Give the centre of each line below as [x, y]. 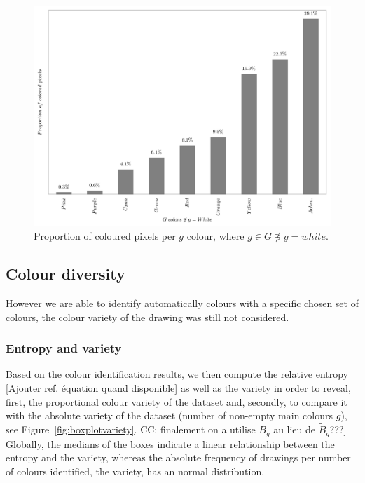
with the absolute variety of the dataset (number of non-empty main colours [170, 415]
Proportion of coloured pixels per [105, 236]
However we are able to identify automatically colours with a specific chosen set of [182, 303]
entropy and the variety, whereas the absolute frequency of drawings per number [178, 457]
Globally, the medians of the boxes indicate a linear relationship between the [170, 443]
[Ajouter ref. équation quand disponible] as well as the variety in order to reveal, [178, 388]
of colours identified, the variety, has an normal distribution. [135, 471]
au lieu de [295, 429]
